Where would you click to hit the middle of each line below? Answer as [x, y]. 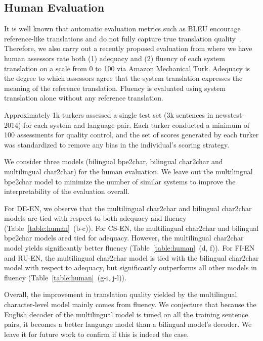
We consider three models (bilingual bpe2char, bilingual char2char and [114, 161]
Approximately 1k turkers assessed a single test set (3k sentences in [109, 114]
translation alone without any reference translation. [84, 98]
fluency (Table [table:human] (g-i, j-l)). [65, 277]
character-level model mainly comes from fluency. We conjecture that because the [130, 304]
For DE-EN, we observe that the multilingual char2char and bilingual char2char [128, 208]
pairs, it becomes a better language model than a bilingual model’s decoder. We [128, 324]
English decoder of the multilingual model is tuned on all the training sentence [126, 314]
